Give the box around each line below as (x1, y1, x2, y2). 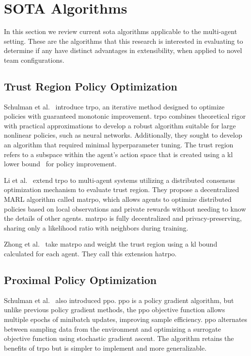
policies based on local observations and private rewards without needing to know (4, 203, 246, 214)
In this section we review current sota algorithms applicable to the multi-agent (4, 26, 237, 36)
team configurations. (4, 54, 64, 65)
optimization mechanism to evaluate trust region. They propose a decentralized (4, 184, 239, 195)
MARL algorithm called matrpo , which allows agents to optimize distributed (4, 194, 232, 204)
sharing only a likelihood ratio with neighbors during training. (4, 222, 188, 232)
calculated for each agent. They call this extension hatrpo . (4, 249, 177, 259)
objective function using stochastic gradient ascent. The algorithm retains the (4, 333, 234, 343)
